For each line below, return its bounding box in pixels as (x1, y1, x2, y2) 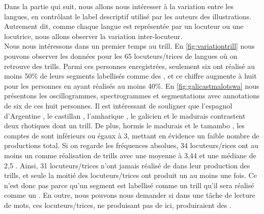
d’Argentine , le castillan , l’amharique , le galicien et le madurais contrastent (4, 110, 246, 121)
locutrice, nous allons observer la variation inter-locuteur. (4, 30, 183, 41)
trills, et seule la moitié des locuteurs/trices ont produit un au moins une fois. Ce (4, 170, 257, 181)
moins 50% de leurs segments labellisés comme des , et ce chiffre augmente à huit (4, 70, 257, 81)
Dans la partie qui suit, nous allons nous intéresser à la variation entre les (4, 1, 233, 11)
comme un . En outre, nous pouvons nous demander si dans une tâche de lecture (4, 190, 255, 200)
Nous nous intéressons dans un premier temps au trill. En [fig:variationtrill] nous (4, 41, 255, 51)
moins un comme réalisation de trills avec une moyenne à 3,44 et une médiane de (4, 150, 256, 160)
